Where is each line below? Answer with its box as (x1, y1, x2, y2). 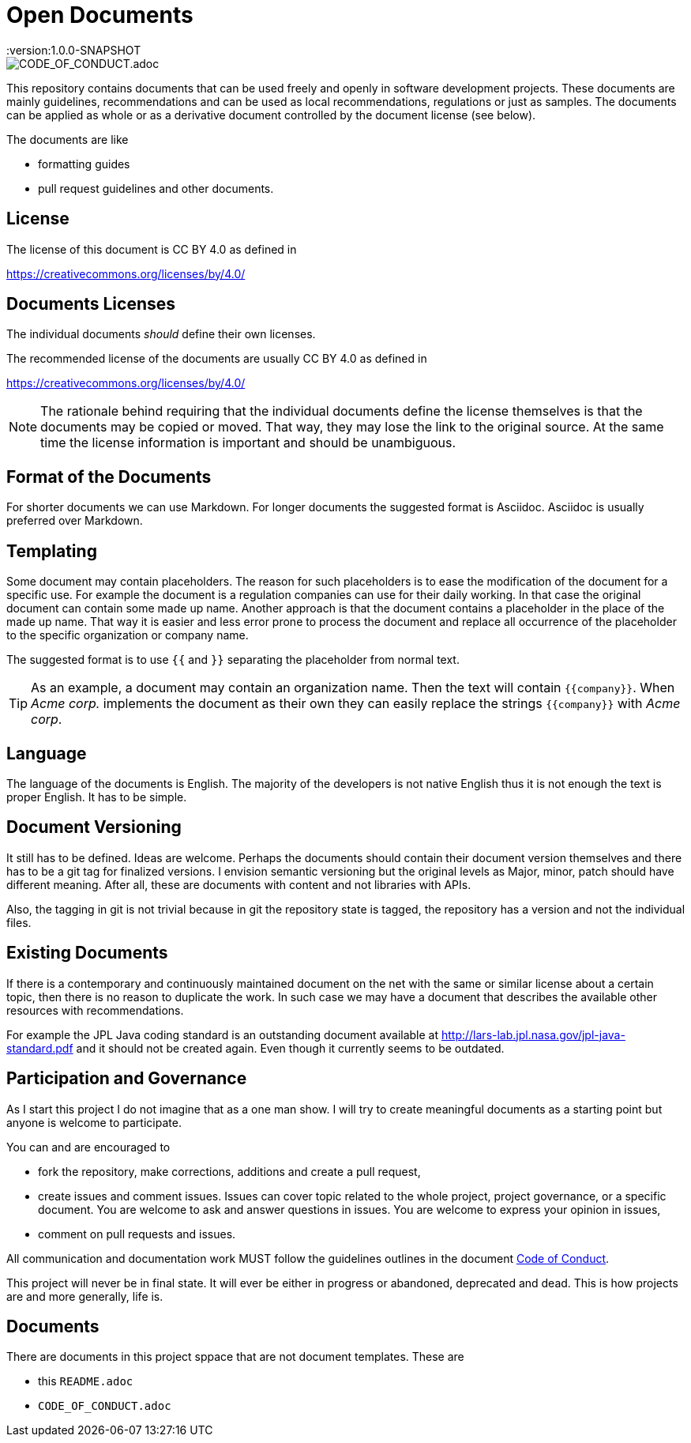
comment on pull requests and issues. (38, 1226, 236, 1241)
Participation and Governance (6, 1068, 247, 1089)
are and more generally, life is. (6, 1289, 163, 1303)
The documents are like (6, 132, 129, 146)
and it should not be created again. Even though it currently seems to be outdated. (76, 1041, 505, 1055)
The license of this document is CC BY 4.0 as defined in (6, 242, 297, 256)
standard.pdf (6, 1041, 73, 1055)
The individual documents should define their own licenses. (6, 327, 316, 341)
